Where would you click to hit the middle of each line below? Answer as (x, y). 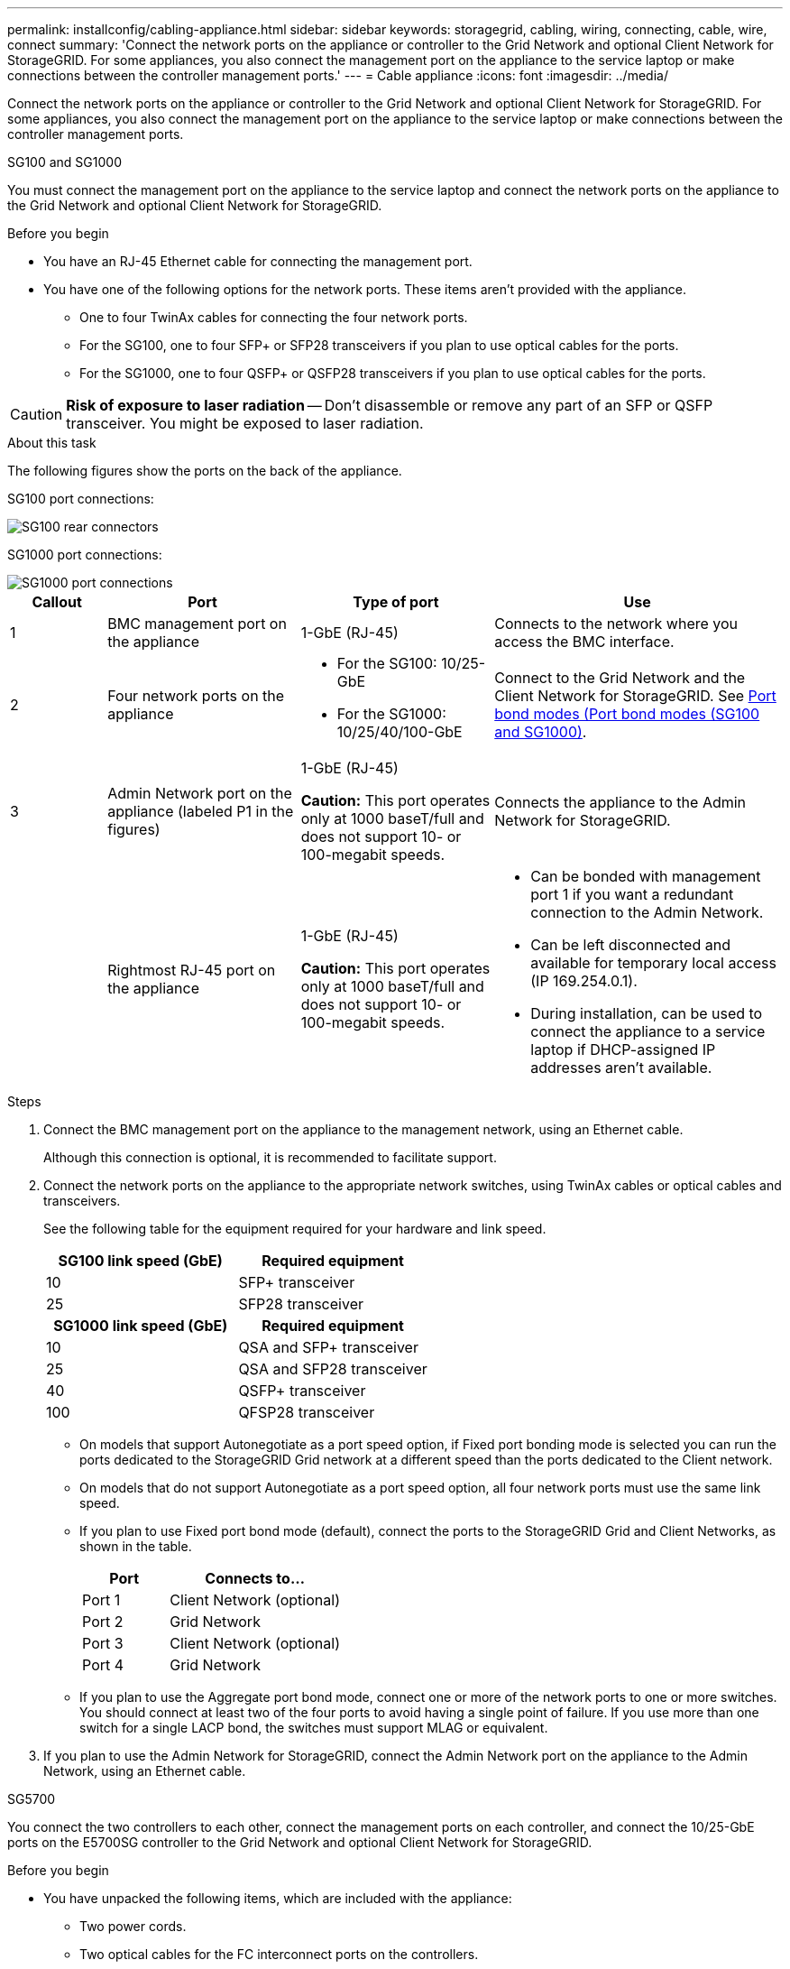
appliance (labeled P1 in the (201, 811)
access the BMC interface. (584, 642)
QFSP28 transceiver (307, 1412)
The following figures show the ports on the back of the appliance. (205, 471)
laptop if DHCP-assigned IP (623, 1049)
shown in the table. (136, 1546)
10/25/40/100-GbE (400, 732)
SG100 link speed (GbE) (140, 1261)
